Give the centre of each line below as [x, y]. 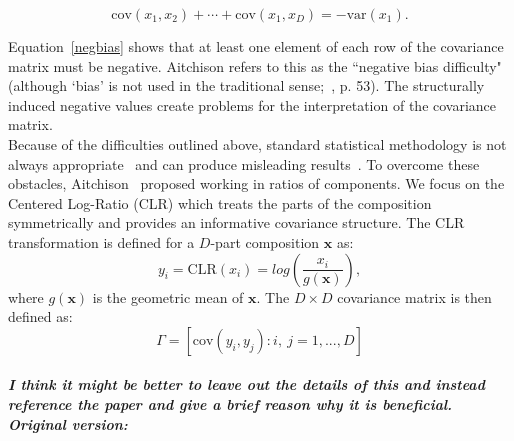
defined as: [40, 316]
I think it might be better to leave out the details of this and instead [246, 384]
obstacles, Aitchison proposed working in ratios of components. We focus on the [256, 183]
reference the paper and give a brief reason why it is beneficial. [230, 403]
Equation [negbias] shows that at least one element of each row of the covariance [256, 46]
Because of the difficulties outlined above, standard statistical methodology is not [257, 143]
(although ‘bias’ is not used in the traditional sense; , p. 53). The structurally [246, 85]
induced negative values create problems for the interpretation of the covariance [252, 104]
